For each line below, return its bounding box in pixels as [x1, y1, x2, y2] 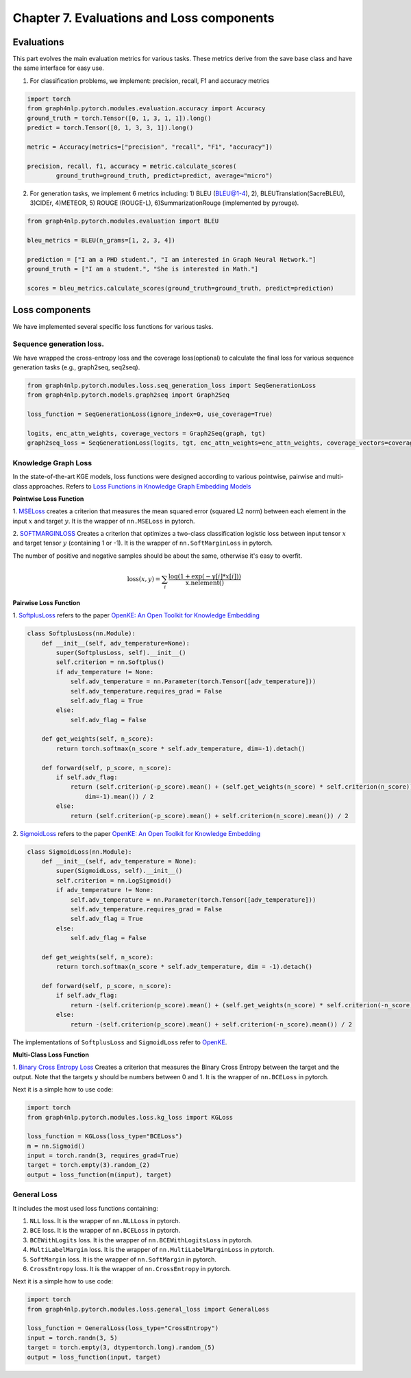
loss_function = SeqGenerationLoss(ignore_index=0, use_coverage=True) [27, 410, 273, 418]
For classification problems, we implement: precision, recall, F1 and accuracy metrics [29, 76, 270, 85]
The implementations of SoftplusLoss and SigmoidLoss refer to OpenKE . [12, 1038, 227, 1046]
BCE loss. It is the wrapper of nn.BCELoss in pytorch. [29, 1227, 181, 1235]
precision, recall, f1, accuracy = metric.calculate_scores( [27, 162, 237, 170]
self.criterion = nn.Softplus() [55, 659, 164, 666]
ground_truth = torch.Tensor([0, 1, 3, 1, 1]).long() [27, 114, 212, 122]
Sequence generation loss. [12, 339, 104, 349]
